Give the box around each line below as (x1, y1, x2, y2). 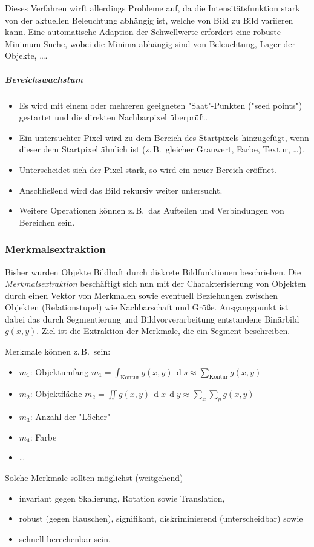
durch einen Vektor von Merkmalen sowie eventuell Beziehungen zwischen (5, 289, 278, 301)
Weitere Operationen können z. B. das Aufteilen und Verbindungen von (19, 204, 284, 217)
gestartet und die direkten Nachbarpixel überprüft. (19, 111, 208, 123)
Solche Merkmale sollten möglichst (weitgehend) (5, 471, 183, 484)
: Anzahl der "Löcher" (30, 410, 111, 423)
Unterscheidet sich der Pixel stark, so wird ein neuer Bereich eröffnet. (19, 163, 277, 175)
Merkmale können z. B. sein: (5, 345, 111, 358)
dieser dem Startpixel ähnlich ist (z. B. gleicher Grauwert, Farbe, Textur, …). (19, 143, 304, 156)
